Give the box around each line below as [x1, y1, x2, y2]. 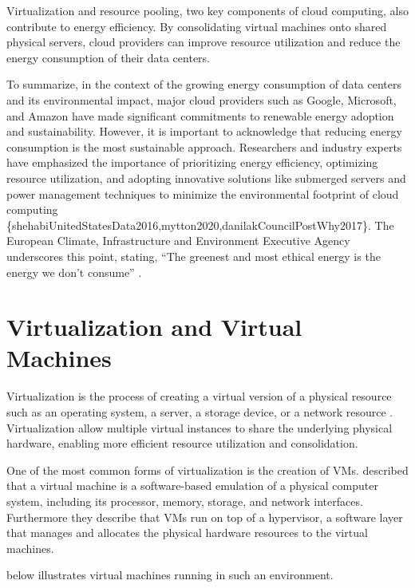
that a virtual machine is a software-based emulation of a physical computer [6, 477, 378, 494]
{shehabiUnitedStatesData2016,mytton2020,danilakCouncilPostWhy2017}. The [6, 216, 394, 233]
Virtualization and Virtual [6, 310, 302, 343]
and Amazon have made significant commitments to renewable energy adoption [6, 107, 394, 124]
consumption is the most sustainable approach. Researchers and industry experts [6, 138, 402, 155]
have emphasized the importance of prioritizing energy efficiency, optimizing [6, 154, 378, 171]
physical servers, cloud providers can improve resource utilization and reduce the [6, 34, 401, 50]
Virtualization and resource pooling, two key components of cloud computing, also [6, 2, 409, 18]
